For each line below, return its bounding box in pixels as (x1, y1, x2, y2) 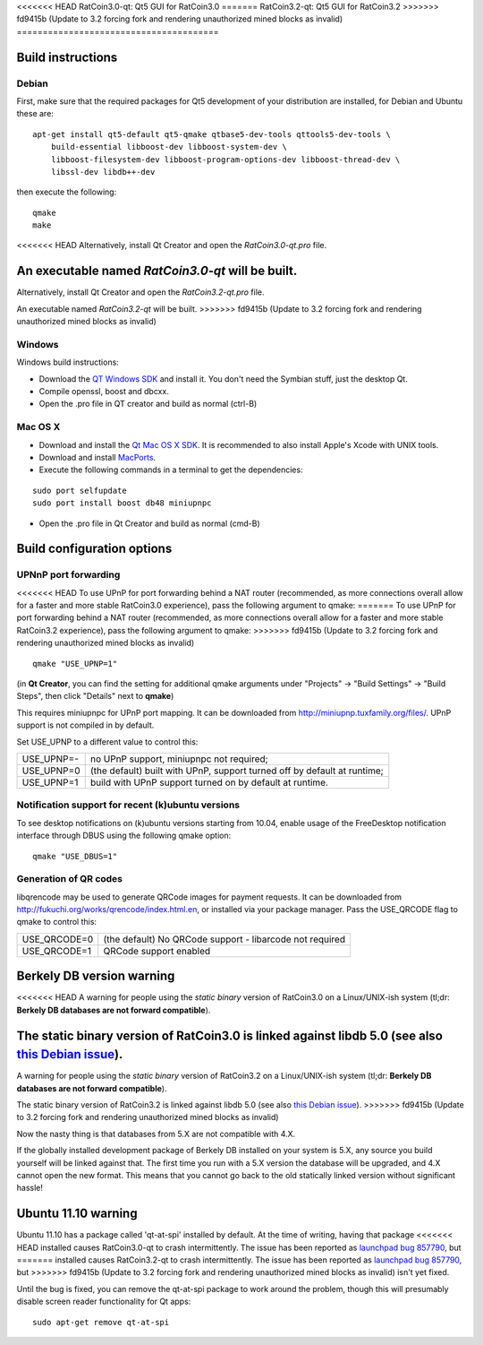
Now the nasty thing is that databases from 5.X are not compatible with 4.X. (16, 1128, 296, 1139)
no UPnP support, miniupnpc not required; (89, 753, 268, 765)
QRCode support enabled (103, 944, 211, 957)
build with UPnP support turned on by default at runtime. (89, 776, 328, 789)
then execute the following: (16, 186, 117, 197)
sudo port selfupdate (32, 485, 127, 496)
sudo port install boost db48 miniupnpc (32, 498, 212, 508)
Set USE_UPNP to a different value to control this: (16, 736, 199, 747)
